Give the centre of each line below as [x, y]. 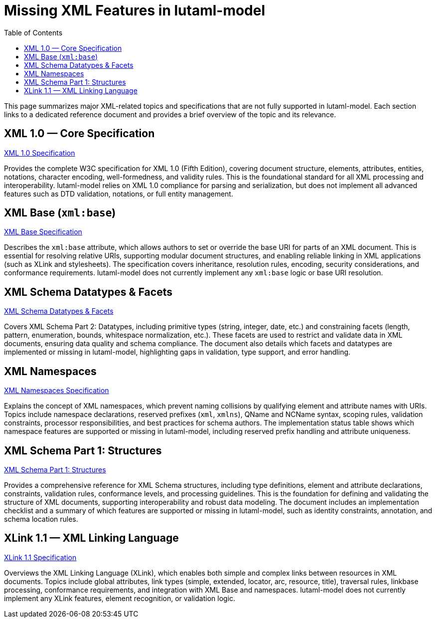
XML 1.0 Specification [40, 153]
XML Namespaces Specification [57, 391]
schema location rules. [41, 519]
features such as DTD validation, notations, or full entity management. [119, 194]
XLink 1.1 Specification [40, 557]
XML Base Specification [43, 232]
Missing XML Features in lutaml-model [135, 10]
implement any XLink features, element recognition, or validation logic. [120, 598]
